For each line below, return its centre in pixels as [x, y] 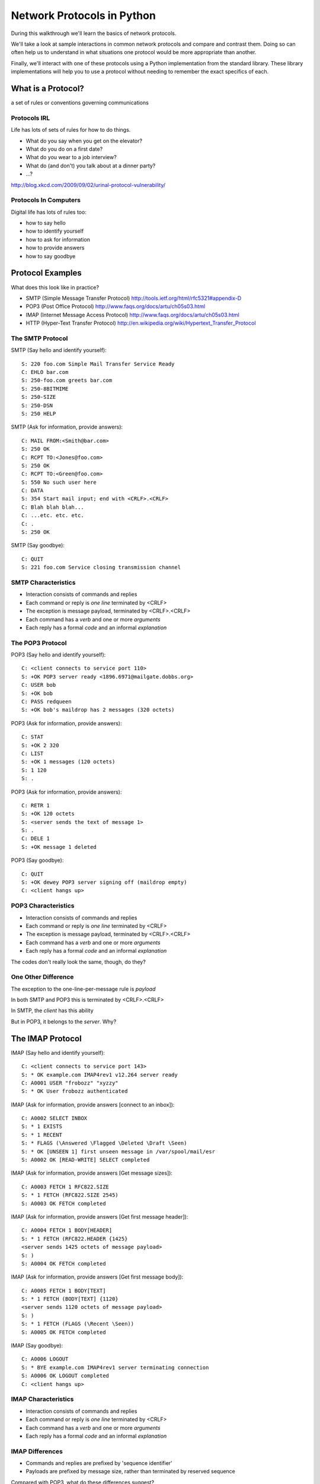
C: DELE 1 [36, 839]
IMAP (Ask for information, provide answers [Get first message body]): [97, 1277]
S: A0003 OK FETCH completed [64, 1203]
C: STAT [33, 737]
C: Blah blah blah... [53, 507]
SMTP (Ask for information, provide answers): [67, 427]
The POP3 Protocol [39, 643]
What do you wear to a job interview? [71, 157]
